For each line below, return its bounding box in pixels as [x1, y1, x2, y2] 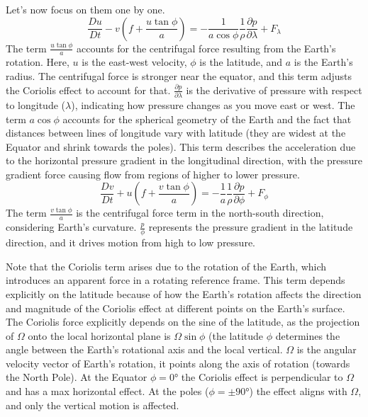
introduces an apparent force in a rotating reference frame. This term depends [6, 273, 345, 287]
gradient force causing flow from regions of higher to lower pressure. [6, 166, 300, 181]
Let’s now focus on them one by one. [6, 2, 165, 16]
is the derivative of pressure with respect [186, 82, 362, 97]
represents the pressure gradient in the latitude [148, 219, 353, 234]
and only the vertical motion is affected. [6, 397, 179, 412]
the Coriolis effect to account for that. [6, 82, 171, 97]
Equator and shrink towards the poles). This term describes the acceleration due [6, 139, 356, 154]
